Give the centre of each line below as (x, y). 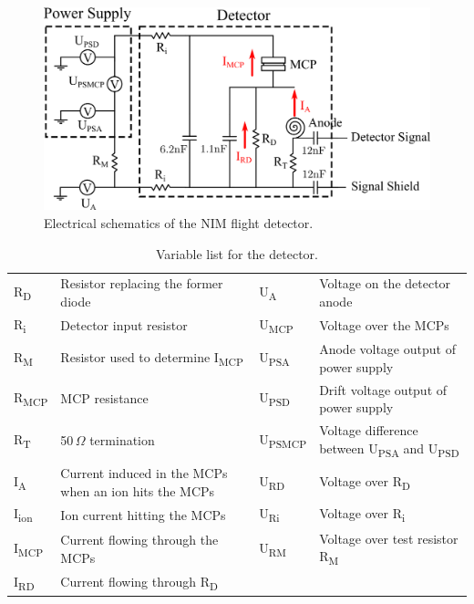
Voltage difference (369, 430)
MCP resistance (104, 398)
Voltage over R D (365, 482)
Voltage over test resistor (389, 538)
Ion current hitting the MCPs (143, 514)
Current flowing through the (139, 540)
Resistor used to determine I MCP (152, 358)
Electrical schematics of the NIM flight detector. (179, 222)
